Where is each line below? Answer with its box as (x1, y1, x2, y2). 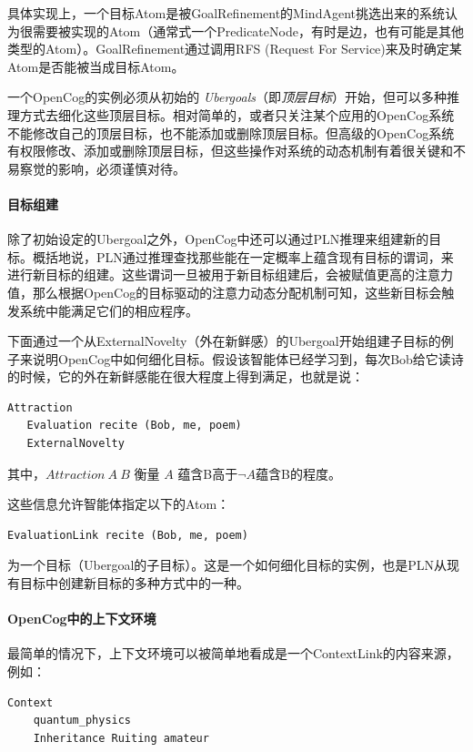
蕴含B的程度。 (256, 463, 341, 483)
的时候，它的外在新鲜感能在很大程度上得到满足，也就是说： (7, 367, 364, 386)
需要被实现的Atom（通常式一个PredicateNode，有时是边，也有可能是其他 (32, 21, 464, 40)
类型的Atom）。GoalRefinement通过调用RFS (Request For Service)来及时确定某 (7, 39, 462, 58)
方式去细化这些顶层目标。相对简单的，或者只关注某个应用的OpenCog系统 (19, 105, 455, 124)
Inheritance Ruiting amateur (33, 731, 209, 745)
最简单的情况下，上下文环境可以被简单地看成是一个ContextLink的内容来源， (7, 644, 459, 663)
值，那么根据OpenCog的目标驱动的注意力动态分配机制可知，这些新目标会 (7, 282, 442, 301)
